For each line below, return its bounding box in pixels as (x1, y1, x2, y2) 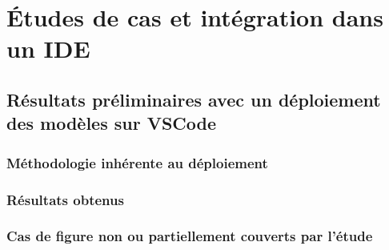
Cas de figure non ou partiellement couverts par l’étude (6, 226, 373, 246)
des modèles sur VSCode (6, 111, 217, 135)
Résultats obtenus (6, 189, 124, 209)
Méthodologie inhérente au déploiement (6, 152, 268, 172)
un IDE (6, 32, 90, 65)
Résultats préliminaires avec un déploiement (6, 87, 381, 111)
